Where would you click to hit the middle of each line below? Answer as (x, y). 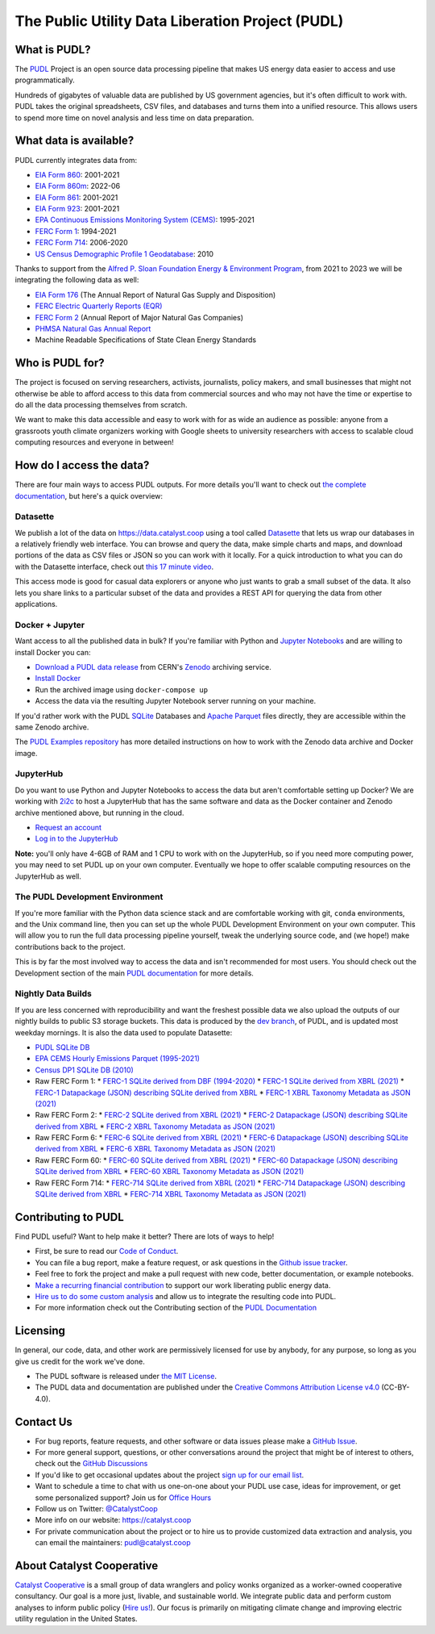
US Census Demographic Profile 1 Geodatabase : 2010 (124, 253)
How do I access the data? (82, 465)
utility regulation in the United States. (76, 1619)
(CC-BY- (396, 1387)
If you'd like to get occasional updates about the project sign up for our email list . (170, 1475)
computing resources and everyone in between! (95, 442)
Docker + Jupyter (50, 625)
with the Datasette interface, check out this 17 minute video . (114, 566)
